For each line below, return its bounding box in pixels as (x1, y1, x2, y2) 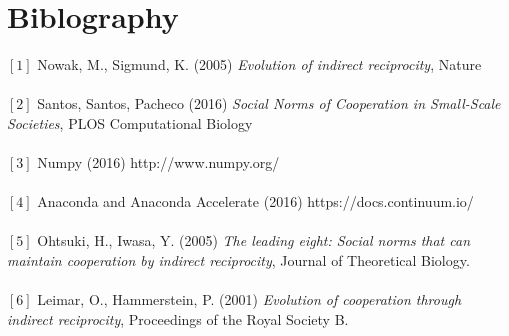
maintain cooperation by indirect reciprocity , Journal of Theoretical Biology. (7, 250, 470, 271)
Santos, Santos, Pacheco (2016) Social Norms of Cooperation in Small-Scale (37, 93, 501, 114)
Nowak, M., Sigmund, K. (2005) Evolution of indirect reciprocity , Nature (37, 54, 482, 75)
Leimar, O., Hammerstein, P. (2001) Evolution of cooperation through (37, 289, 462, 310)
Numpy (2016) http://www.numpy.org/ (37, 152, 280, 173)
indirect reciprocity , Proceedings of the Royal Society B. (7, 308, 349, 329)
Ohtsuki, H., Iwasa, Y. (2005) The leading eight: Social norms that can (37, 230, 471, 251)
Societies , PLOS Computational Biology (7, 112, 253, 133)
